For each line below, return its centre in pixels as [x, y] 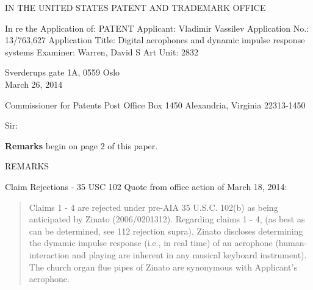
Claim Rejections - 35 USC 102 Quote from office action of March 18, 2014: [146, 186]
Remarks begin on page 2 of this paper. [81, 145]
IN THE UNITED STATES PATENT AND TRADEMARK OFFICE [135, 7]
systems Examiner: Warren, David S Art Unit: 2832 [102, 51]
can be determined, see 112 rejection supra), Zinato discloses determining [166, 231]
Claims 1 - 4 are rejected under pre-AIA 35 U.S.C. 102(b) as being [153, 207]
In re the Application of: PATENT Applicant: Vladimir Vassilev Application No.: [157, 28]
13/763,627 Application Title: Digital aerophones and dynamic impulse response [155, 40]
